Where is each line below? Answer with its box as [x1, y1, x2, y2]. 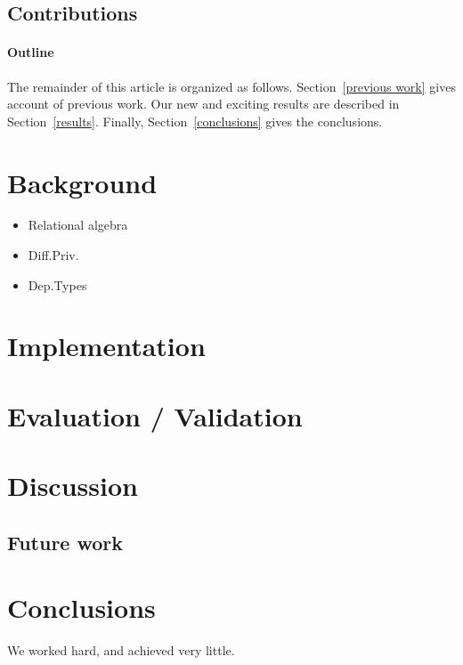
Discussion [7, 467, 138, 504]
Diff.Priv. [28, 246, 79, 264]
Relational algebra [28, 215, 128, 234]
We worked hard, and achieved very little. [7, 641, 235, 660]
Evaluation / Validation [7, 397, 303, 434]
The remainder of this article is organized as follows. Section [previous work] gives [7, 77, 456, 95]
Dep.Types [28, 275, 87, 294]
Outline [7, 43, 54, 61]
